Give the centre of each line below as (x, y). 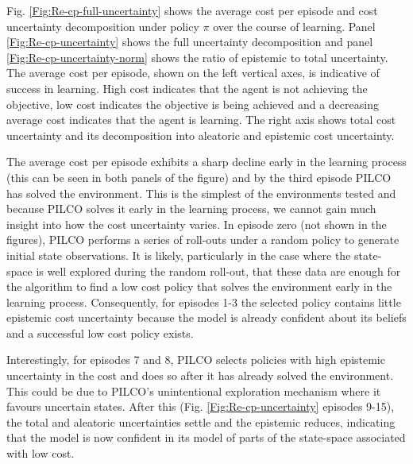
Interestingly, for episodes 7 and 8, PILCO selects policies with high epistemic (196, 360)
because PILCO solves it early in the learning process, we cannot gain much (191, 209)
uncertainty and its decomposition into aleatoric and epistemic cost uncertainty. (201, 135)
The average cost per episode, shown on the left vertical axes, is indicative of (193, 73)
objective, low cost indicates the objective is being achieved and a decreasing (193, 104)
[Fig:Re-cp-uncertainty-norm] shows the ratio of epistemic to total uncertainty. (197, 57)
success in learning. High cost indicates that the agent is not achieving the (187, 88)
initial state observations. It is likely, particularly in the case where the (179, 255)
